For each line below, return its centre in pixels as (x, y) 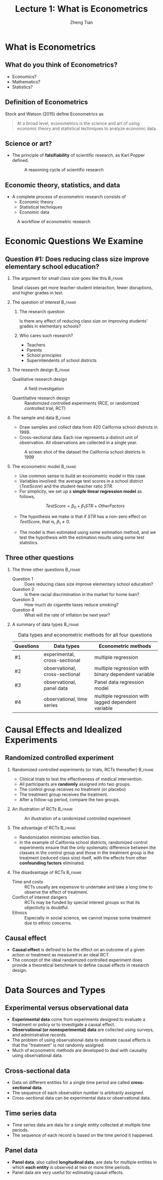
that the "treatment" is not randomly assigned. (58, 1045)
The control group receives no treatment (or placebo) (73, 789)
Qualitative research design (39, 379)
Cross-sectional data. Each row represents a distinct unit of (79, 437)
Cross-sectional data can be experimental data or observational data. (81, 1098)
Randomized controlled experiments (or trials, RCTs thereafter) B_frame (83, 769)
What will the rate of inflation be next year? (67, 615)
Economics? (24, 77)
